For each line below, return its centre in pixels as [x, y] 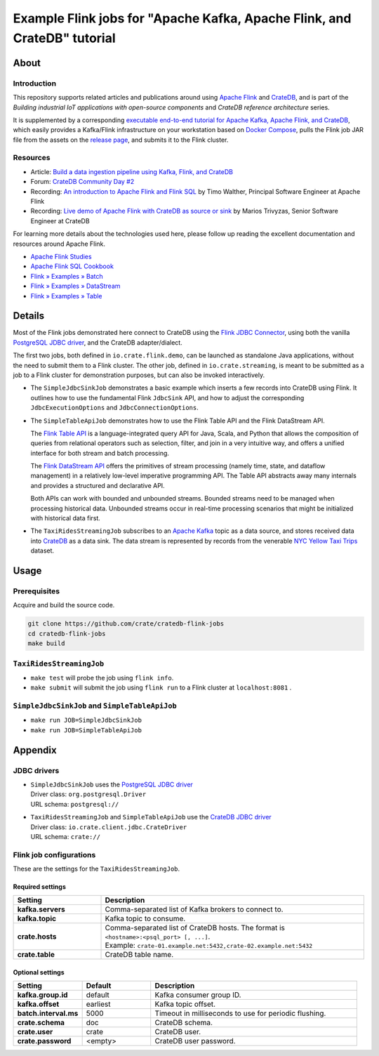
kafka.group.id [42, 995]
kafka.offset [38, 1004]
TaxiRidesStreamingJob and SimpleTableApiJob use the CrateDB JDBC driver [151, 817]
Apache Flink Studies [61, 256]
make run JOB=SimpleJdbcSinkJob [86, 720]
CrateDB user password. [195, 1041]
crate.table [36, 955]
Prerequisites [36, 591]
